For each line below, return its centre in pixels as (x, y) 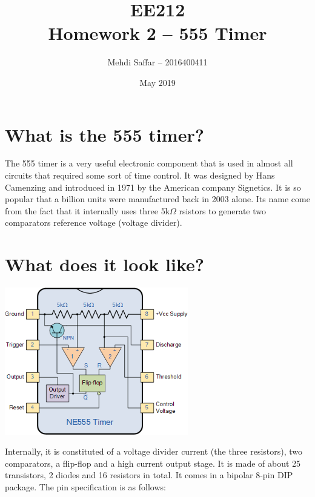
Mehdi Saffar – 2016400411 (157, 62)
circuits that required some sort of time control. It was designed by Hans (140, 175)
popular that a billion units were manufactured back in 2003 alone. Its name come (157, 199)
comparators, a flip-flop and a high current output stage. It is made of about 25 (153, 463)
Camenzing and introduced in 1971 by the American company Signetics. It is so (153, 187)
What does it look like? (105, 264)
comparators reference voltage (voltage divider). (94, 222)
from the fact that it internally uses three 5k (88, 210)
